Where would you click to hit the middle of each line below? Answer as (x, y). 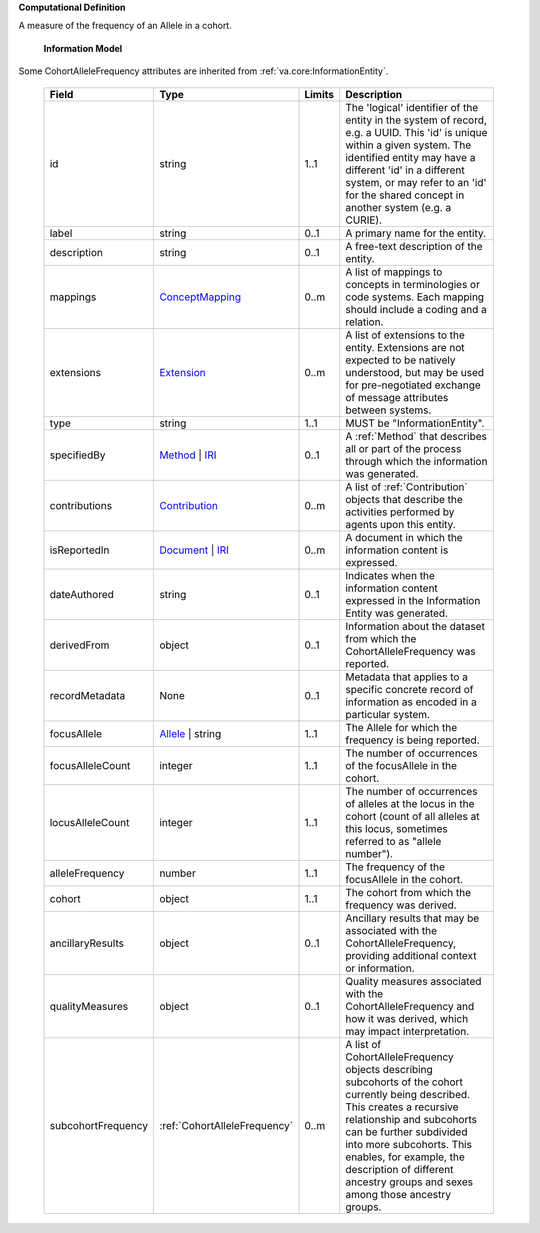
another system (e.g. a (398, 207)
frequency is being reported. (412, 740)
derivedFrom (79, 645)
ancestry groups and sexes (409, 1182)
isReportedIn (79, 550)
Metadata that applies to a (407, 677)
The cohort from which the (408, 892)
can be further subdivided (406, 1132)
